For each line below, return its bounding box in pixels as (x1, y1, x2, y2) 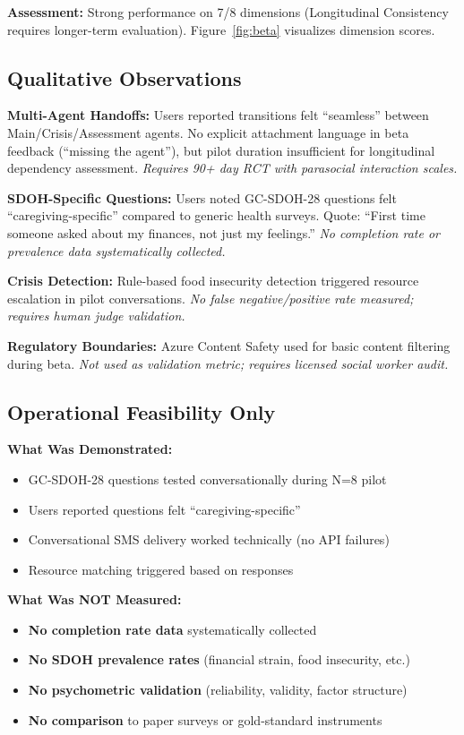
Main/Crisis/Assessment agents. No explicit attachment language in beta (7, 123, 409, 141)
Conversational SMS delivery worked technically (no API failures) (28, 530, 390, 549)
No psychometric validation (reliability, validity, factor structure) (28, 680, 408, 699)
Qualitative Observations (7, 64, 242, 91)
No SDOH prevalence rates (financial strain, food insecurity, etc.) (28, 650, 410, 669)
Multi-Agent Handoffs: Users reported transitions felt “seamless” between (7, 106, 429, 124)
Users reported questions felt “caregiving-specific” (28, 500, 301, 518)
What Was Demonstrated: (7, 440, 173, 458)
